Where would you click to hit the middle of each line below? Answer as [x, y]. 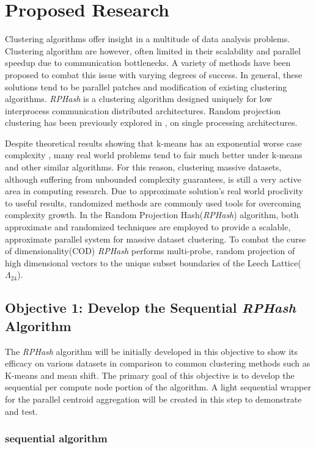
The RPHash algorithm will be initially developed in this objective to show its [151, 351]
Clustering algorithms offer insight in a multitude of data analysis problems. [148, 39]
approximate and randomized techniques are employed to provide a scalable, [148, 227]
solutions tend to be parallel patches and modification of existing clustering [146, 86]
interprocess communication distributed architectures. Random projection [143, 110]
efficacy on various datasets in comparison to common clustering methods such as [158, 363]
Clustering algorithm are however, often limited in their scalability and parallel [153, 50]
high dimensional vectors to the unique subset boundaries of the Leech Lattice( [153, 262]
